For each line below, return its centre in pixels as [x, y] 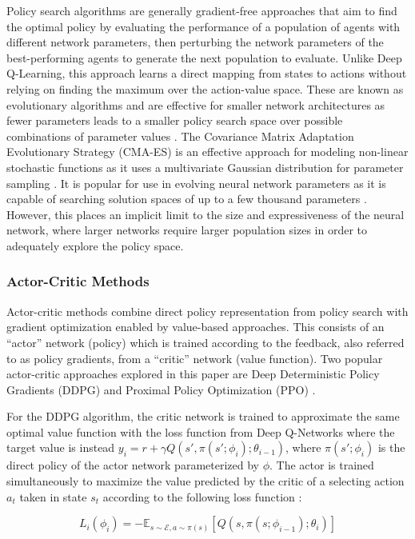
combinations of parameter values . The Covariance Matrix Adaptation [180, 136]
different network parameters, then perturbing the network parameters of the [195, 42]
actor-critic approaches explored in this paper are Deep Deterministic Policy [193, 374]
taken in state [53, 496]
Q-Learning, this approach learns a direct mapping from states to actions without [207, 73]
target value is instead [61, 447]
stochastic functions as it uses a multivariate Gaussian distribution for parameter [205, 167]
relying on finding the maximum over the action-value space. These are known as [205, 88]
